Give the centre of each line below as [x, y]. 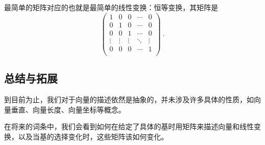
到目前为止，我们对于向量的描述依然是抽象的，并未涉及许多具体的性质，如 [129, 99]
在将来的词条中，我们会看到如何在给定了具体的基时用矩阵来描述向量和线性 [129, 126]
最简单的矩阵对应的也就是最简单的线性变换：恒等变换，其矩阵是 [111, 7]
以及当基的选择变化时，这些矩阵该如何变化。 [93, 136]
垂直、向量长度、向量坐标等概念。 [68, 109]
